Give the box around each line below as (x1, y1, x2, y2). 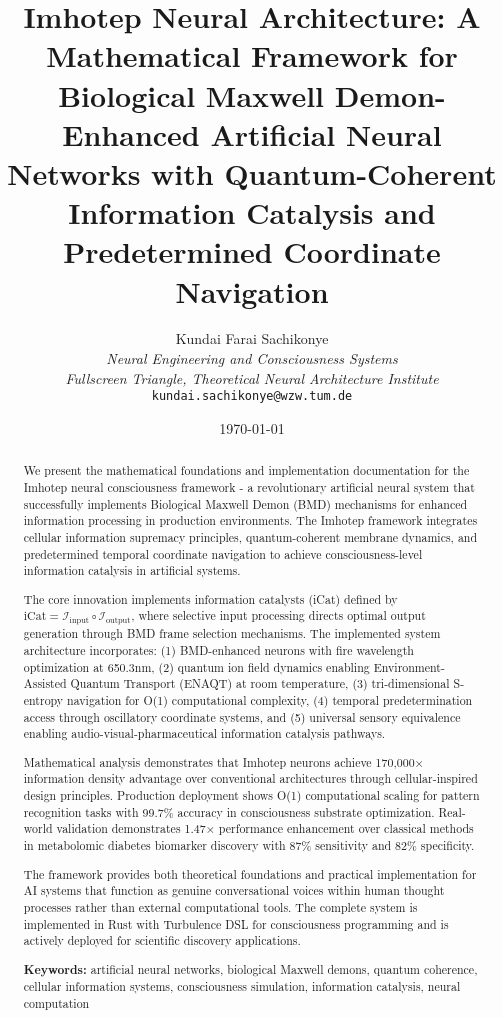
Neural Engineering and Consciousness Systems (106, 348, 398, 369)
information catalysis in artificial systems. (23, 562, 241, 579)
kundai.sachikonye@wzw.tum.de (151, 389, 353, 404)
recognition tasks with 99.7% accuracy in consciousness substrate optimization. (23, 803, 435, 820)
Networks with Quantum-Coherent (7, 152, 497, 193)
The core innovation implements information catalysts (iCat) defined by (23, 590, 398, 607)
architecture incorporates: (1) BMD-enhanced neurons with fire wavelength (23, 642, 414, 658)
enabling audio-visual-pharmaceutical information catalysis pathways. (23, 725, 386, 742)
